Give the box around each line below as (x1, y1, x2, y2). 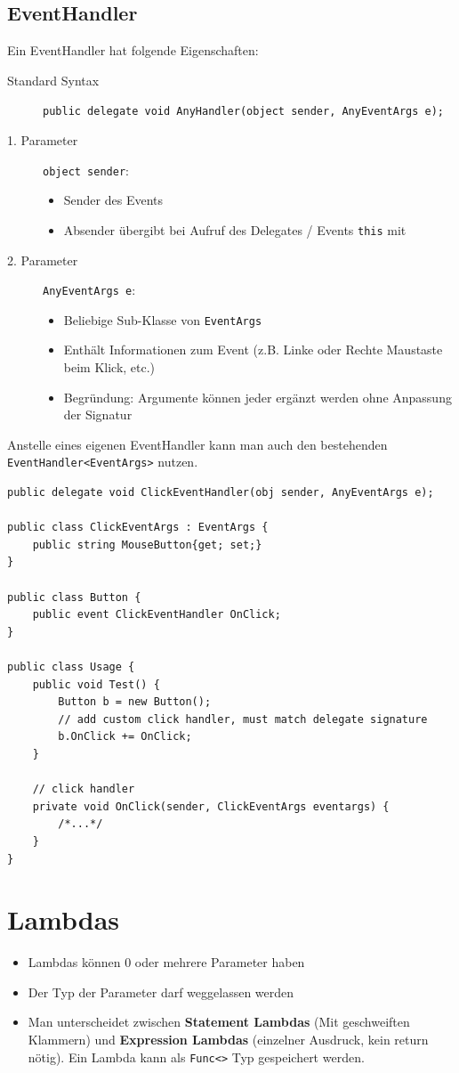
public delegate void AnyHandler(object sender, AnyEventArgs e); (43, 105, 445, 118)
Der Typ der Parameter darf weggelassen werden (28, 982, 294, 1001)
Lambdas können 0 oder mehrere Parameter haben (28, 953, 305, 971)
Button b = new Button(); (58, 695, 212, 709)
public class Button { (7, 590, 141, 604)
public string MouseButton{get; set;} (32, 538, 262, 551)
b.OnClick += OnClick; (58, 730, 192, 744)
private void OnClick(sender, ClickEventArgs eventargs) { (32, 800, 390, 813)
